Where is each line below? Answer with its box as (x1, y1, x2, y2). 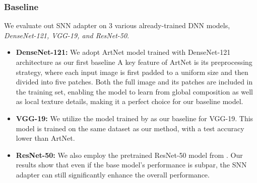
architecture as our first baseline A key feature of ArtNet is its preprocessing (16, 57, 252, 67)
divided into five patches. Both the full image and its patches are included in (16, 76, 253, 87)
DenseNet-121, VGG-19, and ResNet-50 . (4, 30, 130, 40)
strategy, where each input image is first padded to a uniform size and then (16, 66, 248, 77)
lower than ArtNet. (16, 133, 75, 143)
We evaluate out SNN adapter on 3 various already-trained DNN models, (4, 20, 230, 31)
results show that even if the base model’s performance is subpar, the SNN (16, 159, 247, 170)
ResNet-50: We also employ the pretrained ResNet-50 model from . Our (16, 149, 243, 160)
